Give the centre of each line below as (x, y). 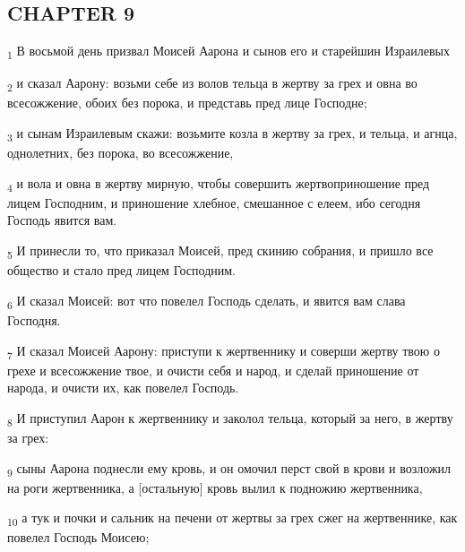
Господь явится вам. (62, 220)
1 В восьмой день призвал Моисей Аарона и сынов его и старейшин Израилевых (229, 52)
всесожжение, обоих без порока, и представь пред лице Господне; (187, 103)
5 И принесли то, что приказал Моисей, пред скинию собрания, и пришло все (220, 251)
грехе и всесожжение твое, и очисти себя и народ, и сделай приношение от (213, 370)
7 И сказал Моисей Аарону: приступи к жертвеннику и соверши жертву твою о (224, 351)
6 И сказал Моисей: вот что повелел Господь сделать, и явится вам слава (207, 301)
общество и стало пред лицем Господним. (122, 270)
